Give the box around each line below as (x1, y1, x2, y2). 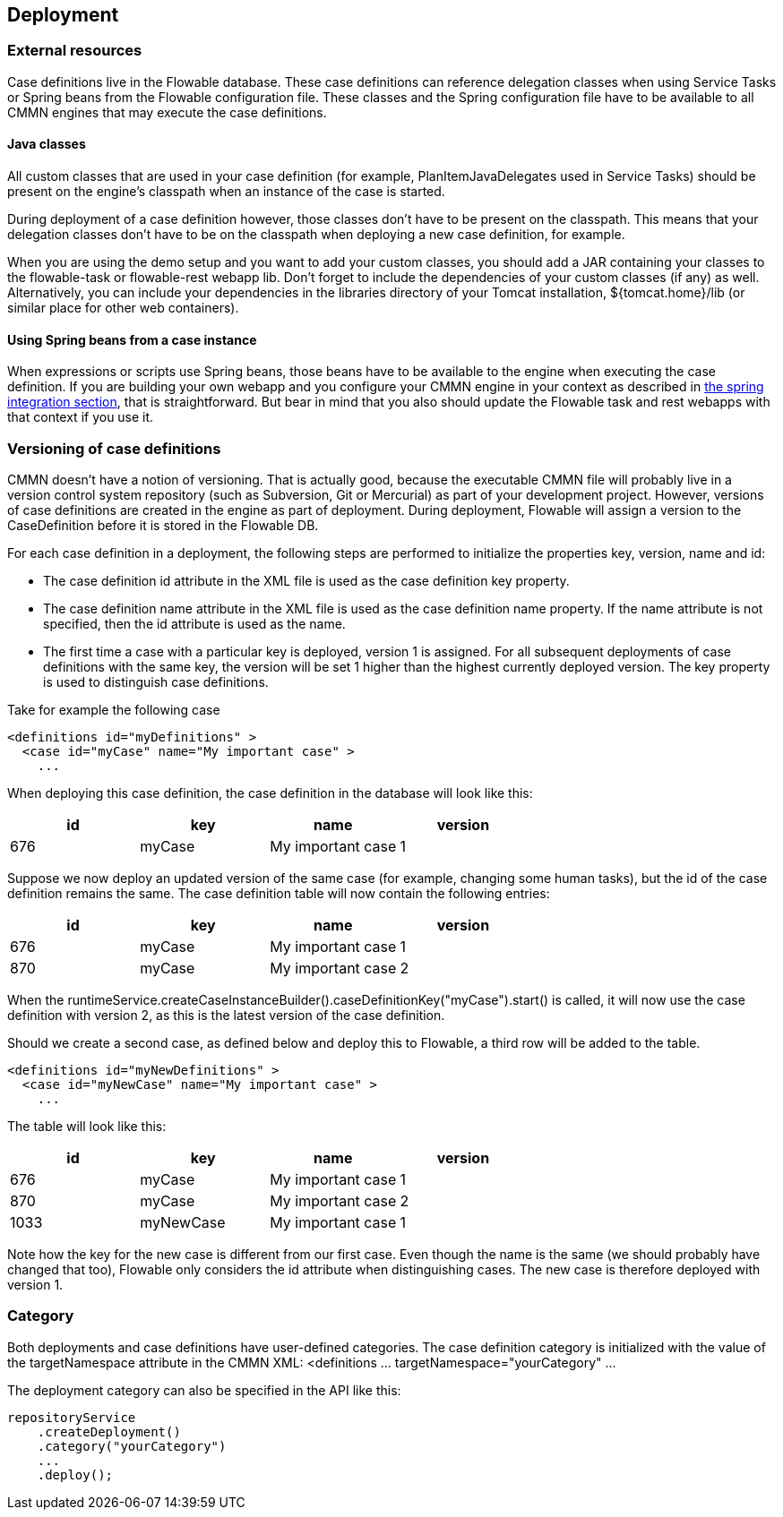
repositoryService (7, 1410, 136, 1425)
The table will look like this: (7, 1118, 167, 1134)
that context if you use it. (7, 409, 154, 425)
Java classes (7, 136, 86, 152)
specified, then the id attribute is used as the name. (43, 615, 346, 631)
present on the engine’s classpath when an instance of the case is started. (7, 184, 445, 200)
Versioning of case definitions (7, 439, 221, 458)
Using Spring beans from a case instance (7, 331, 257, 347)
